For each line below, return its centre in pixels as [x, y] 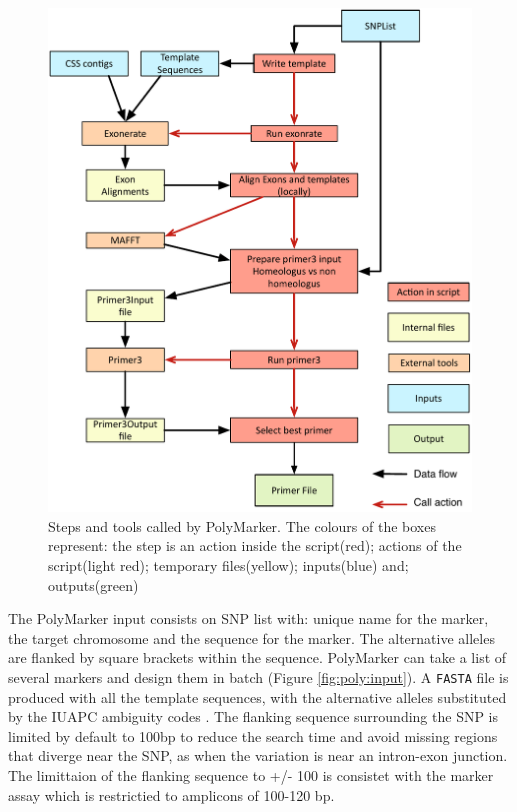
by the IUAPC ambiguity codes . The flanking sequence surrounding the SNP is [253, 716]
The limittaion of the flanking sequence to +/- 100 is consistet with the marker [251, 775]
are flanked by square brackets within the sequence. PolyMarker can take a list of [257, 657]
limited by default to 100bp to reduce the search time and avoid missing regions [253, 735]
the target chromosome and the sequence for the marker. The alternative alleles [251, 637]
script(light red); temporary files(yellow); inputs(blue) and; [228, 565]
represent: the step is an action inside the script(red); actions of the [255, 545]
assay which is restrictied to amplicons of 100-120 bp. [171, 794]
